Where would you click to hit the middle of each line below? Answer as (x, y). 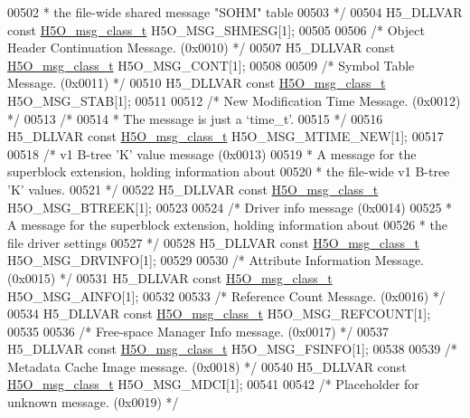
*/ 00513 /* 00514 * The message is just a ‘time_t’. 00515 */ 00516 (195, 118)
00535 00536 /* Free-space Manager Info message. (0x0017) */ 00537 (198, 331)
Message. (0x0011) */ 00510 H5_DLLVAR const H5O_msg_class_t (197, 83)
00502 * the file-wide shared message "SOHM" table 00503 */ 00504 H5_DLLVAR (235, 12)
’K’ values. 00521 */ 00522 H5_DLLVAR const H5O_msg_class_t (193, 189)
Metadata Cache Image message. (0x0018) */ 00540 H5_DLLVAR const (207, 366)
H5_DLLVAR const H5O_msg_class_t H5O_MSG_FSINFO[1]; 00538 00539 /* (232, 349)
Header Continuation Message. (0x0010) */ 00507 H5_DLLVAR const (201, 47)
